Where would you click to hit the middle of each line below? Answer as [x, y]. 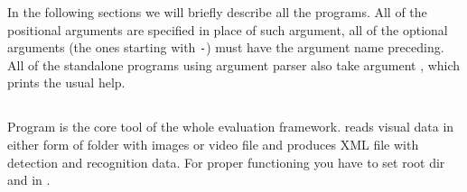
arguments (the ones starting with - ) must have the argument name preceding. [226, 47]
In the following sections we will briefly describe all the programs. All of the [217, 12]
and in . [29, 180]
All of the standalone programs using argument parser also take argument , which [234, 64]
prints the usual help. [66, 82]
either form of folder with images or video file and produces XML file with [213, 145]
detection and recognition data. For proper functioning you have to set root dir [226, 162]
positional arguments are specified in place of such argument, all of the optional [228, 29]
